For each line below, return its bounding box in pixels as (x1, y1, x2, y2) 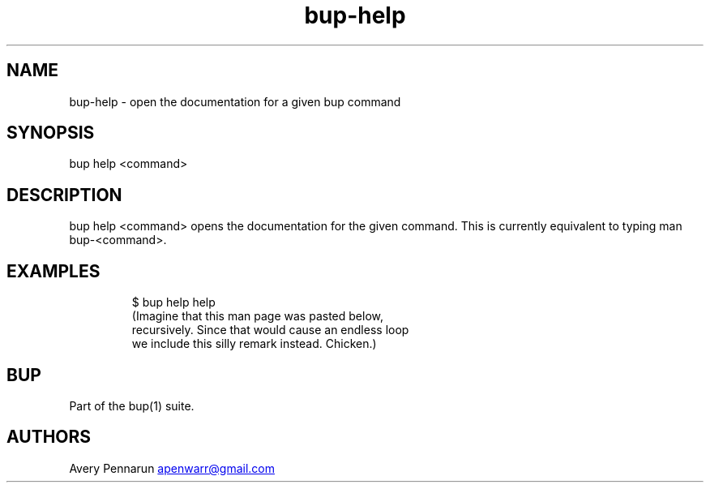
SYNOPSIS (6, 122, 95, 144)
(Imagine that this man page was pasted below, (131, 309, 383, 324)
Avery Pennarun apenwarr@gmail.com (69, 461, 275, 475)
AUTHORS (6, 427, 92, 448)
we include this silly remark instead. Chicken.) (131, 337, 377, 351)
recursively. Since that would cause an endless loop (131, 323, 409, 337)
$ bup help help (131, 295, 216, 310)
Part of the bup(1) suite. (69, 398, 195, 413)
